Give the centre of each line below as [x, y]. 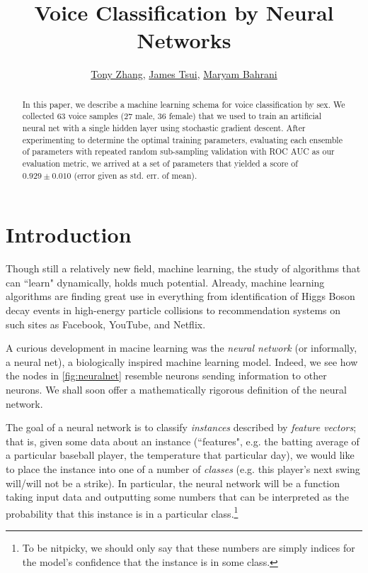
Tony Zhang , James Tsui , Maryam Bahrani [184, 74]
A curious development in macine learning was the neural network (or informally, [182, 348]
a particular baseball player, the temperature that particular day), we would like [180, 455]
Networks [184, 40]
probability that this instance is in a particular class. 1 [122, 512]
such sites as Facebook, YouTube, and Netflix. [106, 324]
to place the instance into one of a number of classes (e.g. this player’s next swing [183, 468]
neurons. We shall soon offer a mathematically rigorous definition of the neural [176, 389]
